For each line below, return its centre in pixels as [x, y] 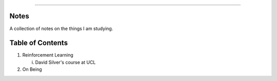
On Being [32, 69]
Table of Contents [39, 43]
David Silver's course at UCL [65, 62]
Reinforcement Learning [48, 55]
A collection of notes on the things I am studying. [61, 29]
